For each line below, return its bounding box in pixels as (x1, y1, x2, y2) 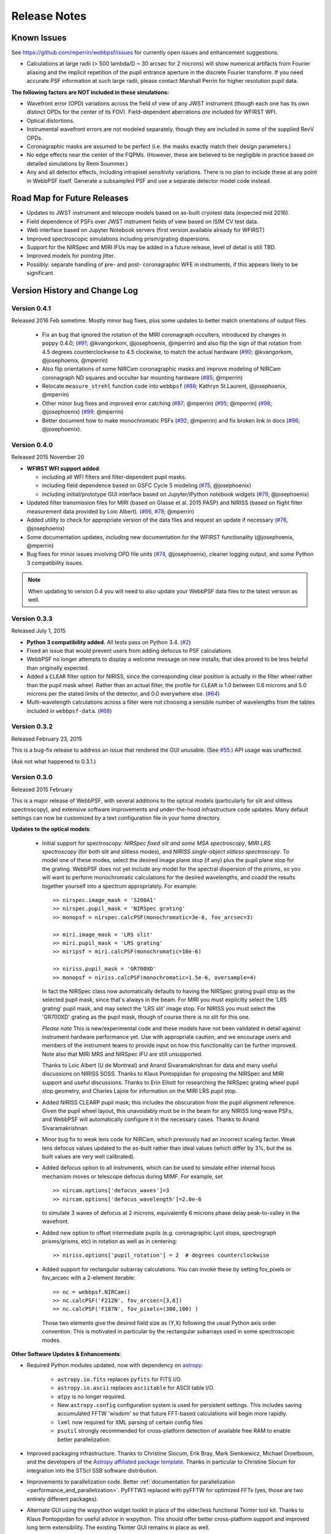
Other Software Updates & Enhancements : (11, 1351, 122, 1357)
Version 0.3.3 (11, 614, 53, 623)
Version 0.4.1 (11, 304, 51, 312)
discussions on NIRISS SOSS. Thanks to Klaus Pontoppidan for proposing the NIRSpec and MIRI (42, 1070, 284, 1077)
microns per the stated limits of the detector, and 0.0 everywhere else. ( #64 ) (26, 690, 220, 697)
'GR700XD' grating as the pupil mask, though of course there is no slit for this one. (42, 1013, 251, 1021)
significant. (26, 269, 55, 277)
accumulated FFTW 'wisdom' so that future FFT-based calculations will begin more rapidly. (57, 1410, 287, 1417)
